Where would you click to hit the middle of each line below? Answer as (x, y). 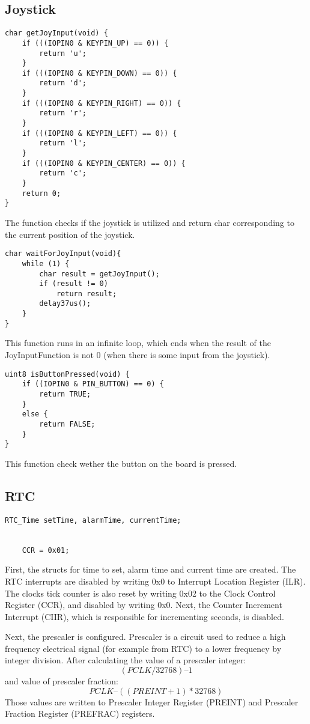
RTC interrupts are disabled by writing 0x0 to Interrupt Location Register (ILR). (155, 581)
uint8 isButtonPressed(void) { (67, 374)
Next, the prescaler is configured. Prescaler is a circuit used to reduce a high (145, 637)
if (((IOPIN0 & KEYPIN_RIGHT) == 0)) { (102, 103)
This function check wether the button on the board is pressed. (121, 463)
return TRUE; (65, 394)
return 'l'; (63, 143)
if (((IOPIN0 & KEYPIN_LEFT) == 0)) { (99, 133)
